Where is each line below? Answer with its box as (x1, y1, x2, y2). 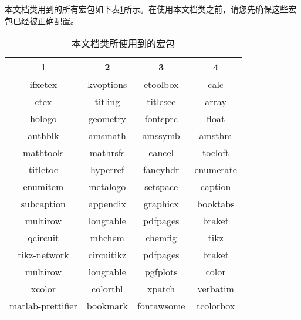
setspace (144, 180, 178, 194)
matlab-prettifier (9, 299, 77, 313)
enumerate (194, 163, 237, 177)
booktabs (197, 197, 235, 211)
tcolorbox (196, 299, 235, 313)
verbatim (197, 282, 234, 296)
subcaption (21, 197, 66, 211)
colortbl (92, 282, 123, 296)
